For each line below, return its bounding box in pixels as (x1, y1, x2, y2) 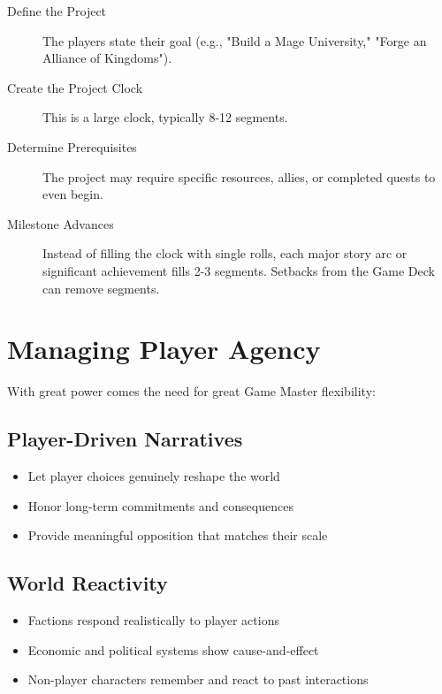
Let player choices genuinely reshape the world (27, 467, 280, 485)
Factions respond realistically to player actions (27, 611, 279, 629)
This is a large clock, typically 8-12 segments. (42, 108, 288, 126)
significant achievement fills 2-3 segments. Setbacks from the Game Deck (42, 261, 435, 279)
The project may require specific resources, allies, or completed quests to (42, 167, 436, 186)
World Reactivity (7, 569, 168, 597)
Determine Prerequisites (7, 137, 137, 156)
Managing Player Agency (7, 331, 321, 367)
